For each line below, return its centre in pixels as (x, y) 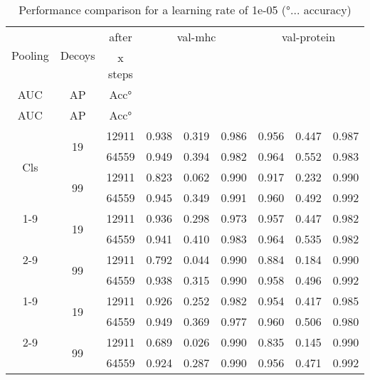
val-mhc (196, 37)
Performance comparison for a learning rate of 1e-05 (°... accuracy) (185, 10)
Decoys (78, 55)
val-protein (308, 37)
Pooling (30, 55)
